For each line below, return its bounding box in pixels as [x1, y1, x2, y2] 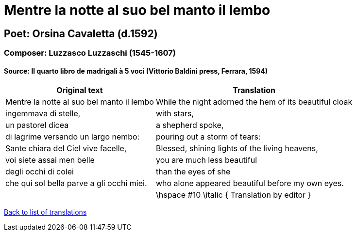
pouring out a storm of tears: [155, 132, 261, 142]
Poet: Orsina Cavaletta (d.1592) [4, 27, 158, 40]
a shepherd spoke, [155, 120, 224, 130]
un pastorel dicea [5, 120, 69, 130]
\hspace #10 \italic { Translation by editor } [155, 190, 311, 200]
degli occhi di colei [5, 167, 74, 177]
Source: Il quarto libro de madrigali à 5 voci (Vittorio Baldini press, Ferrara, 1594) [4, 66, 268, 75]
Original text [56, 85, 103, 95]
